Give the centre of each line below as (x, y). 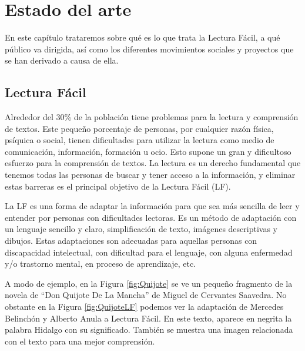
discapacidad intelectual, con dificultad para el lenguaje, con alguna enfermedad (149, 252)
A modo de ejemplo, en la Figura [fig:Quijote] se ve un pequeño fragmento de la (149, 283)
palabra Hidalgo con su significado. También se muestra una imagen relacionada (149, 330)
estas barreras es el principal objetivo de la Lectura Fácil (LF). (118, 186)
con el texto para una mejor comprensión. (80, 341)
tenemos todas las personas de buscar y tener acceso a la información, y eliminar (150, 175)
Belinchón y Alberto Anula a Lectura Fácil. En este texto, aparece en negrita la (148, 318)
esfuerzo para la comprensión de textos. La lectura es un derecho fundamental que (153, 163)
